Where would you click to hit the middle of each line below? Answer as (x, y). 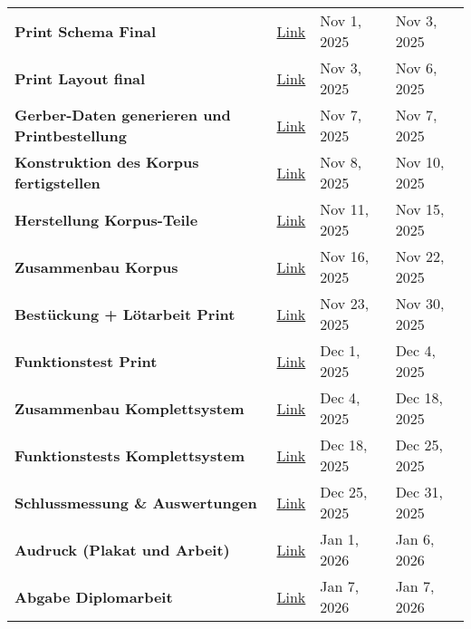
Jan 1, (340, 539)
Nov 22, (420, 256)
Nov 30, (420, 303)
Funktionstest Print (86, 361)
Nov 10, (420, 162)
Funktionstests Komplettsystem (130, 455)
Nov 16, (345, 256)
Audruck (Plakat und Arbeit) (122, 549)
